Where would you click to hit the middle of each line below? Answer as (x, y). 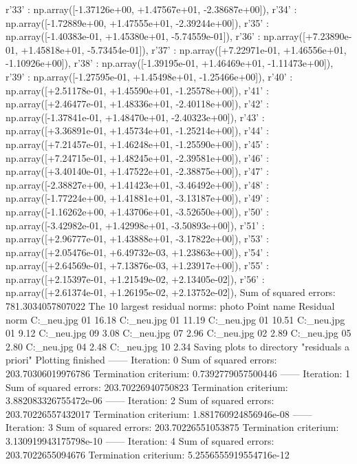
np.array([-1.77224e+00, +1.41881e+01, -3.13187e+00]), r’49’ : (137, 198)
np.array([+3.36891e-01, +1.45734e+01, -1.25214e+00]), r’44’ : (137, 130)
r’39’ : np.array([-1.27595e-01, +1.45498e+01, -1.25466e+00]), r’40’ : (149, 76)
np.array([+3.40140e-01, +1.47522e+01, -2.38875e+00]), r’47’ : (137, 171)
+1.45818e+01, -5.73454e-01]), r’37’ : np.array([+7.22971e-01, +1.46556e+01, (184, 49)
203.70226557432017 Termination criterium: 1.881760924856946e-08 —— (159, 413)
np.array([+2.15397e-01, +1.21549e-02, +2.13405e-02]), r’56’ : (135, 278)
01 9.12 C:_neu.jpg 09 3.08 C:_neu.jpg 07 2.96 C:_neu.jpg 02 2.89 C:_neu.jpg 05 (178, 333)
